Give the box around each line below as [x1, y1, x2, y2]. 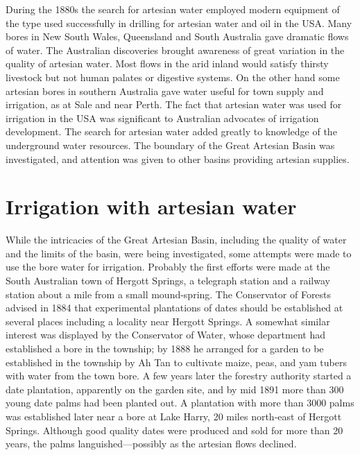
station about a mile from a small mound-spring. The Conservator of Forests [6, 286, 332, 301]
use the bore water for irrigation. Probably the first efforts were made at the [6, 259, 330, 274]
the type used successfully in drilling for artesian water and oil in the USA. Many [6, 15, 352, 30]
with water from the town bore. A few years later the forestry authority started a [6, 368, 352, 383]
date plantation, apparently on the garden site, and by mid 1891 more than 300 [6, 381, 344, 396]
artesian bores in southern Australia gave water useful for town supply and [6, 83, 324, 98]
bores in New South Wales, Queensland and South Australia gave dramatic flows [6, 29, 349, 44]
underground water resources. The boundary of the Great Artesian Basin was [6, 137, 335, 152]
